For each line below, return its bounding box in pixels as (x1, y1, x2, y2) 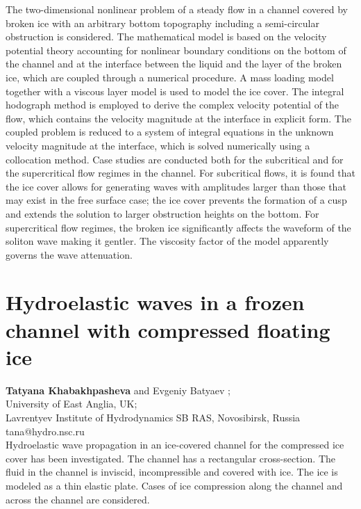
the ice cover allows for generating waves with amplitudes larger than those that (6, 179, 346, 193)
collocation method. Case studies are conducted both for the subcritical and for (6, 152, 344, 166)
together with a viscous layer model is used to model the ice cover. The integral (6, 83, 344, 98)
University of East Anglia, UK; (6, 396, 137, 411)
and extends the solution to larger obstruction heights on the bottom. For (6, 206, 319, 220)
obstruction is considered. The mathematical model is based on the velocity (6, 29, 327, 44)
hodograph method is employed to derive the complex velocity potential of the (6, 97, 339, 112)
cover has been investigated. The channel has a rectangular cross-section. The (6, 451, 336, 465)
